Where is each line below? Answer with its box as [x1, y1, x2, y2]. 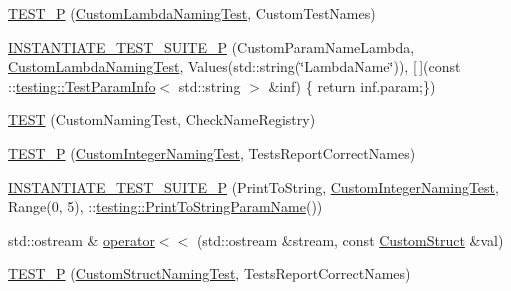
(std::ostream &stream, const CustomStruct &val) [196, 229, 504, 250]
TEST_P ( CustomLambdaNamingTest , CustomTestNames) [8, 3, 376, 23]
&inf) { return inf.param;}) [268, 75, 436, 96]
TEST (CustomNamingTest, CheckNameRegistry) [8, 109, 316, 130]
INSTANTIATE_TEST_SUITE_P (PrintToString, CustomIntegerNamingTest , [8, 176, 499, 197]
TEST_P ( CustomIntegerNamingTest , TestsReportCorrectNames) [8, 142, 416, 163]
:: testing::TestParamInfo [8, 75, 156, 96]
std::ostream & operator [8, 229, 155, 250]
